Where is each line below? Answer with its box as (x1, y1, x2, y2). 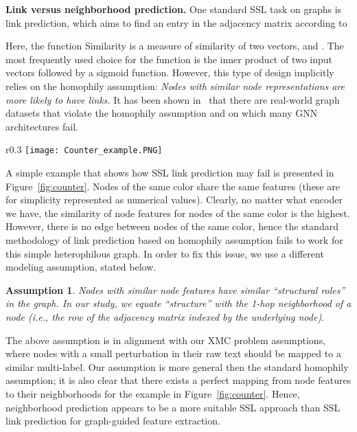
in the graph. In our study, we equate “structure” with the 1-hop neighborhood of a (5, 296, 352, 310)
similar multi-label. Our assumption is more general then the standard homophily (5, 359, 349, 374)
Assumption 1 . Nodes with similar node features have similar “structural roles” (5, 282, 345, 297)
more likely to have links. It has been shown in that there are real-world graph (5, 92, 340, 106)
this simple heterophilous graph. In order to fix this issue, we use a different (5, 246, 324, 260)
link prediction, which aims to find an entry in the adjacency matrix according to (5, 15, 347, 30)
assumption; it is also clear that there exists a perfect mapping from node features (5, 373, 352, 387)
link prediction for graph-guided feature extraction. (5, 413, 220, 428)
